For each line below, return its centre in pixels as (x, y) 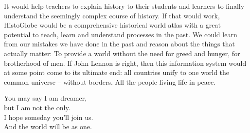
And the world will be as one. (48, 126)
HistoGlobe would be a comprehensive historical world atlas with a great (112, 25)
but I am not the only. (37, 107)
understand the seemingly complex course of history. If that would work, (112, 15)
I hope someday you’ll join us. (49, 117)
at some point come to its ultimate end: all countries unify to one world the (117, 72)
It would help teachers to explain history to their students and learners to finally (124, 6)
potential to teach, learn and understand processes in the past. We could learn (121, 34)
